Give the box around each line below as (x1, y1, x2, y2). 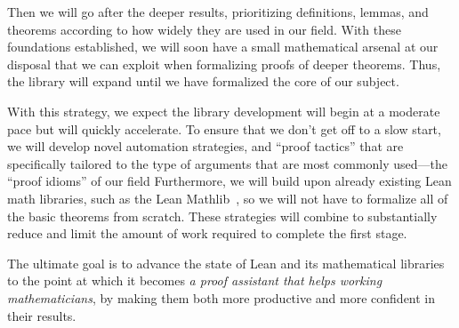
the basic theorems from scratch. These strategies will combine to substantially (7, 206, 438, 225)
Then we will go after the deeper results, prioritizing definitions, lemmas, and (7, 3, 429, 20)
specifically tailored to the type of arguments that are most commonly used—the (7, 154, 448, 172)
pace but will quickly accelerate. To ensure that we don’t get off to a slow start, (7, 119, 441, 138)
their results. (7, 306, 76, 324)
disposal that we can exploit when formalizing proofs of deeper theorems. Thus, (7, 54, 441, 73)
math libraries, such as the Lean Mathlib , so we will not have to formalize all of (7, 188, 448, 207)
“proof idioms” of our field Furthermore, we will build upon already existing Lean (7, 172, 452, 190)
